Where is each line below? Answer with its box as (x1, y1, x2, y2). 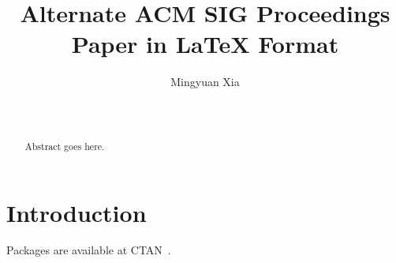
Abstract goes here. (24, 139, 105, 152)
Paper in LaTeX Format (71, 28, 339, 60)
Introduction (6, 196, 147, 228)
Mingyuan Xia (170, 73, 240, 90)
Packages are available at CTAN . (6, 242, 171, 258)
